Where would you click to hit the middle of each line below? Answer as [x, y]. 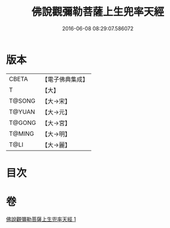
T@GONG [22, 122]
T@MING [22, 134]
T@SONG [22, 101]
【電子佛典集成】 [65, 79]
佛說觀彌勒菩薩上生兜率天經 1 [41, 219]
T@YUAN [22, 111]
